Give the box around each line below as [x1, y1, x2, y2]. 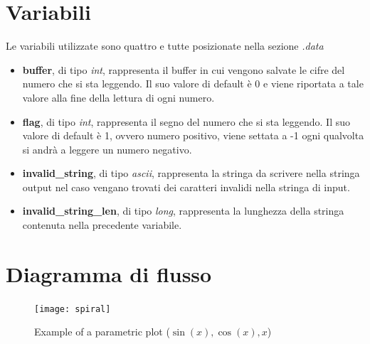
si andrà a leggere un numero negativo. [22, 141, 192, 156]
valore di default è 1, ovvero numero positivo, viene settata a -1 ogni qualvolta [22, 128, 364, 143]
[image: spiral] [34, 303, 111, 314]
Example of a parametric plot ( [34, 324, 170, 339]
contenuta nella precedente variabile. [22, 217, 182, 232]
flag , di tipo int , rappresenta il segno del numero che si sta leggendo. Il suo [22, 114, 350, 129]
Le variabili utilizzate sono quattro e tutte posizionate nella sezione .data [6, 38, 324, 53]
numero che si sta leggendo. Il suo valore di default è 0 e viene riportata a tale [22, 76, 364, 91]
